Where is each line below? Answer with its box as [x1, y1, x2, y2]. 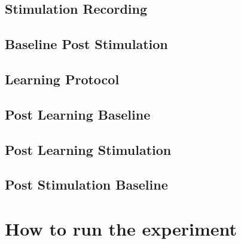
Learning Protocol [5, 69, 120, 88]
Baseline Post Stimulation [5, 35, 168, 53]
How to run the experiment [5, 216, 237, 240]
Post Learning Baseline [5, 105, 151, 123]
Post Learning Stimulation [5, 140, 172, 158]
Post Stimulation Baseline [5, 175, 168, 194]
